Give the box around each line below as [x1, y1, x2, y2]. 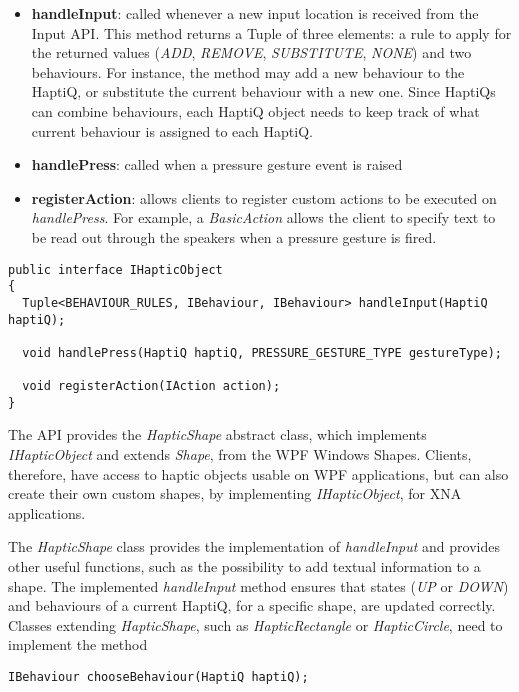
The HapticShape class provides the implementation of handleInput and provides [8, 536, 500, 557]
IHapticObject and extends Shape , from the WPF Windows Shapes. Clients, [8, 444, 472, 465]
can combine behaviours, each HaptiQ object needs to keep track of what [31, 100, 480, 121]
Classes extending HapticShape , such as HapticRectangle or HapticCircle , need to [8, 614, 503, 635]
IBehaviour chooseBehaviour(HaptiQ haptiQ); [8, 669, 309, 684]
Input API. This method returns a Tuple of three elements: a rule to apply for [31, 22, 512, 43]
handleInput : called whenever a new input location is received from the [31, 3, 479, 23]
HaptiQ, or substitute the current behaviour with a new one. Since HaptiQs [31, 81, 496, 102]
